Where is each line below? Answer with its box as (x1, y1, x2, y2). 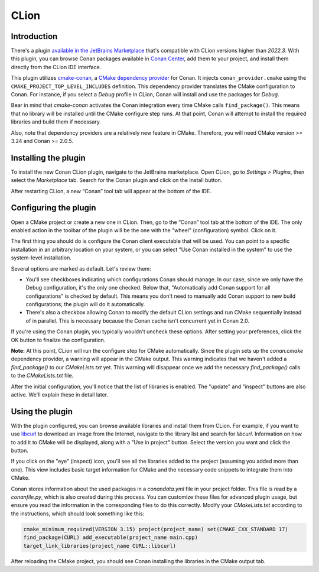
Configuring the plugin (11, 203, 97, 213)
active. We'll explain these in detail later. (11, 391, 109, 398)
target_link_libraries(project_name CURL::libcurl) (23, 542, 177, 549)
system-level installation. (11, 254, 72, 261)
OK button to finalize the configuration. (11, 336, 106, 343)
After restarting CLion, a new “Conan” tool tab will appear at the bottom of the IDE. (11, 187, 212, 194)
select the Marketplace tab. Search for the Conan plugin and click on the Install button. (11, 177, 223, 184)
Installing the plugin (11, 152, 86, 162)
